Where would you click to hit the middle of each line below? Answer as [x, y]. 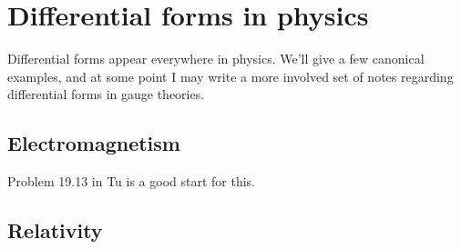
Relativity [55, 230]
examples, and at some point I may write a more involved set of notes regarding [230, 76]
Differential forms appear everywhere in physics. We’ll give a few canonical [216, 59]
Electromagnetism [94, 143]
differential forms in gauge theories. [106, 94]
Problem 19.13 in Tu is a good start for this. [132, 181]
